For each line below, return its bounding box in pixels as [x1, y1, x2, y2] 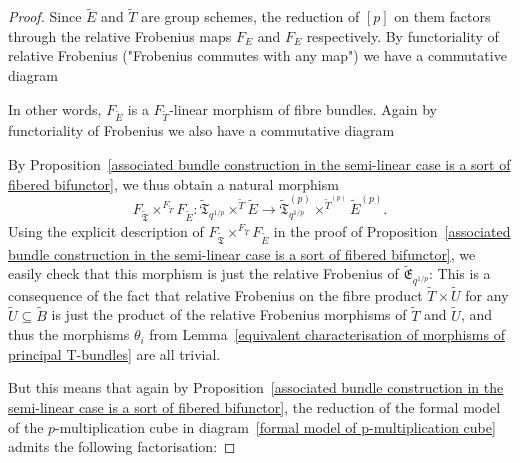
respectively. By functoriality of [306, 25, 499, 46]
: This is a [429, 263, 491, 284]
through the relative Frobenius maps [8, 25, 232, 46]
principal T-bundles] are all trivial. [8, 343, 221, 364]
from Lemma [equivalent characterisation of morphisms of [149, 324, 505, 345]
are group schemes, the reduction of [141, 6, 360, 27]
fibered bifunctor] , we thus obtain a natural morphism [8, 173, 339, 194]
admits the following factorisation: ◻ [8, 436, 236, 457]
